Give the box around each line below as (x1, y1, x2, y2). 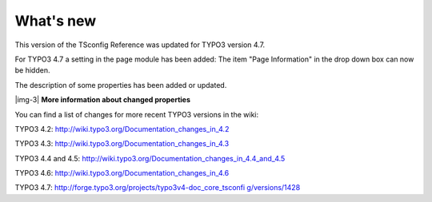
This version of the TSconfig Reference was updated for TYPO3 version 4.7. (14, 40, 266, 50)
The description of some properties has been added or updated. (14, 80, 227, 89)
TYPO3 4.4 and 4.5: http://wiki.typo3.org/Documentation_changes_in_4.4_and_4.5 (14, 153, 286, 163)
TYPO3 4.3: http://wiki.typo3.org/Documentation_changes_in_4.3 (14, 139, 230, 149)
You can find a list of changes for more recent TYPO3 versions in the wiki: (14, 109, 259, 119)
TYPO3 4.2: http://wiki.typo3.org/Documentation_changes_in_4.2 (14, 124, 230, 133)
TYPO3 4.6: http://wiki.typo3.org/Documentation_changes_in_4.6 (14, 168, 230, 178)
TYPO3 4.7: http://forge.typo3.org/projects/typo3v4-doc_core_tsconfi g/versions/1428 (14, 183, 301, 192)
